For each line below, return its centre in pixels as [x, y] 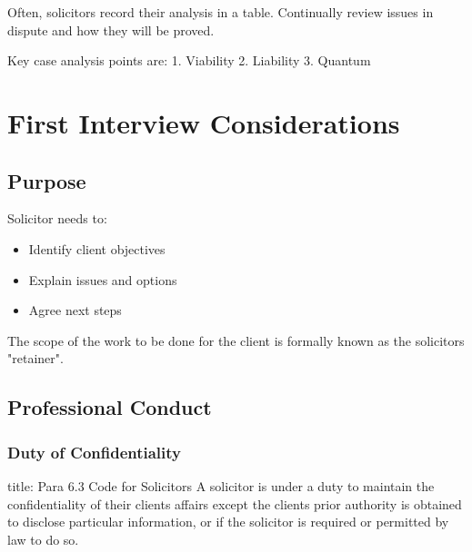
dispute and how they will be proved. [111, 30]
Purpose [47, 180]
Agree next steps [75, 310]
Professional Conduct [110, 407]
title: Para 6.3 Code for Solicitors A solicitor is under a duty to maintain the [221, 485]
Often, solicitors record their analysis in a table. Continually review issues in [221, 12]
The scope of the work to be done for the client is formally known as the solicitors [236, 340]
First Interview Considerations [204, 122]
